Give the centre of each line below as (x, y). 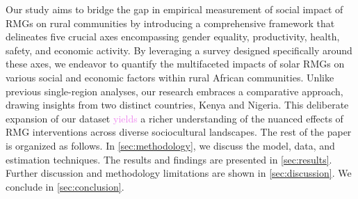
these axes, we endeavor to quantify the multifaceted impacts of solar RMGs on (175, 64)
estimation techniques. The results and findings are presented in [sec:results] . (169, 159)
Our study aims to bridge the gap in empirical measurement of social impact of (174, 9)
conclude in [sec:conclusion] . (65, 186)
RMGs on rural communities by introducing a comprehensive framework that (170, 23)
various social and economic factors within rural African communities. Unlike (170, 77)
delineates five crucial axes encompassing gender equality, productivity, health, (173, 37)
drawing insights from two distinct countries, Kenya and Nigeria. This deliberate (177, 105)
